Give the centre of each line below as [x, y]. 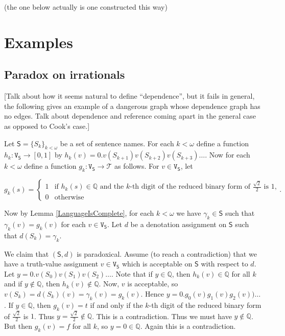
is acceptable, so [153, 284]
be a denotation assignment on [179, 224]
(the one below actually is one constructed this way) [86, 7]
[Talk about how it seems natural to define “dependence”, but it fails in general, [129, 96]
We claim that [27, 253]
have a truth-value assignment [51, 264]
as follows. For [137, 166]
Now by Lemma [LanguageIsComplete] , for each [79, 213]
